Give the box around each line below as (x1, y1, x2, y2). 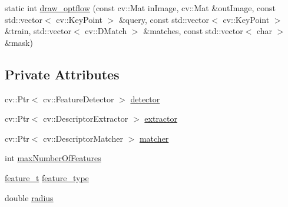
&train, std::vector (5, 25, 71, 37)
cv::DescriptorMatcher (43, 132, 123, 144)
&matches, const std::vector (143, 25, 243, 37)
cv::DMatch (85, 25, 127, 37)
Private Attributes (5, 65, 120, 83)
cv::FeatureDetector (43, 92, 114, 105)
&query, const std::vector (118, 13, 210, 25)
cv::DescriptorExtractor (43, 112, 128, 125)
